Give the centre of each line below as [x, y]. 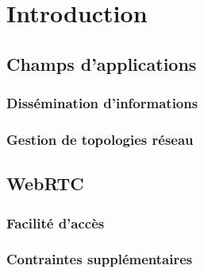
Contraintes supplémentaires [100, 259]
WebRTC [45, 183]
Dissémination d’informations [102, 103]
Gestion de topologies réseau [100, 139]
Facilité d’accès [56, 222]
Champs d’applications [102, 63]
